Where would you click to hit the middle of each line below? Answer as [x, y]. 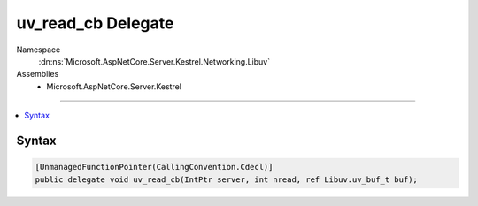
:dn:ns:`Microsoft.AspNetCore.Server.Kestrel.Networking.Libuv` [154, 61]
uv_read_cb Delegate [95, 23]
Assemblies [38, 74]
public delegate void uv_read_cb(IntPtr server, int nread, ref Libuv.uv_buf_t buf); [226, 179]
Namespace [39, 50]
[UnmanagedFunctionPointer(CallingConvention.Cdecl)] [154, 167]
